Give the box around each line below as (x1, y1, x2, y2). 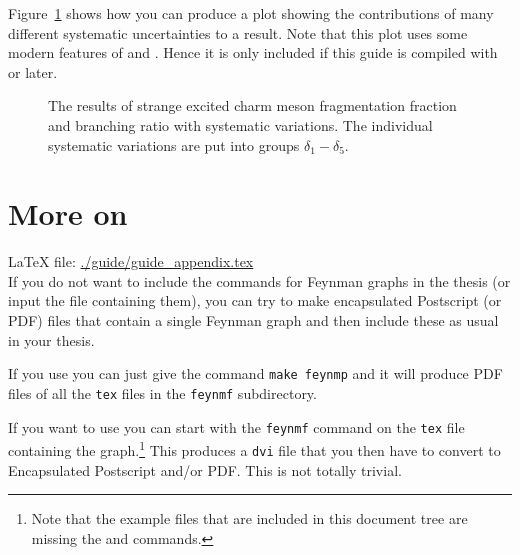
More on (8, 193, 128, 234)
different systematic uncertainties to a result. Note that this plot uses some (8, 22, 468, 43)
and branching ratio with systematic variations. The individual (48, 114, 433, 135)
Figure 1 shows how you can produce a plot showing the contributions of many (8, 3, 494, 23)
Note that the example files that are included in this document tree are (31, 508, 468, 529)
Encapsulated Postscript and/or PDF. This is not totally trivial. (8, 459, 402, 480)
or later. (8, 61, 58, 82)
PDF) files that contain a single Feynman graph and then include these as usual (8, 310, 499, 331)
